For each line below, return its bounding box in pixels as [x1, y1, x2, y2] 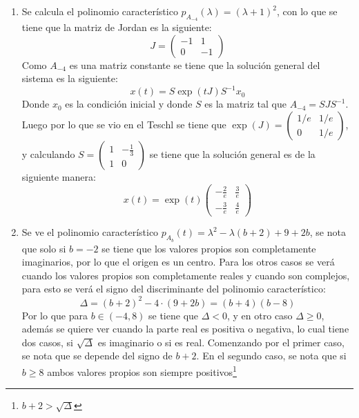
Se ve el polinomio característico [21, 225, 159, 239]
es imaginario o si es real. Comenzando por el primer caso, [97, 335, 345, 349]
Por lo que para [21, 308, 88, 322]
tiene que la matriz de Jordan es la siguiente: [21, 20, 212, 34]
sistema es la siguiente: [21, 71, 118, 86]
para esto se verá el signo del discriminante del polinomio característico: [21, 281, 326, 296]
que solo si [21, 241, 66, 255]
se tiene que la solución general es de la [149, 147, 316, 161]
